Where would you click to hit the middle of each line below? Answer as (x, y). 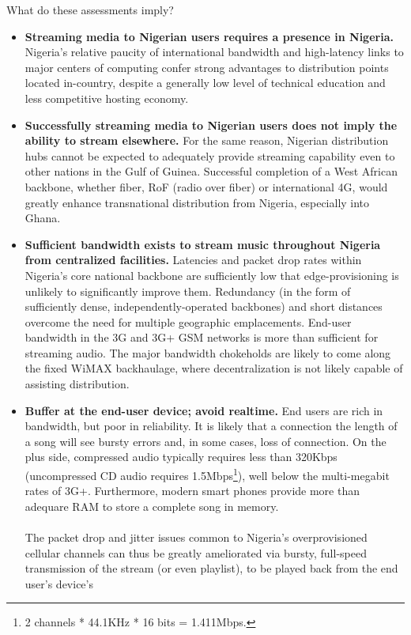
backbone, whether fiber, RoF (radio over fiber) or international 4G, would (206, 186)
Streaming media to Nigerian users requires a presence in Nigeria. (209, 36)
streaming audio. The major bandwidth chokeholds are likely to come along (208, 352)
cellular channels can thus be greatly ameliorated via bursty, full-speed (196, 552)
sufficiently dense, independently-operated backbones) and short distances (204, 306)
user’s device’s (59, 583)
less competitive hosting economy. (107, 98)
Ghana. (43, 218)
